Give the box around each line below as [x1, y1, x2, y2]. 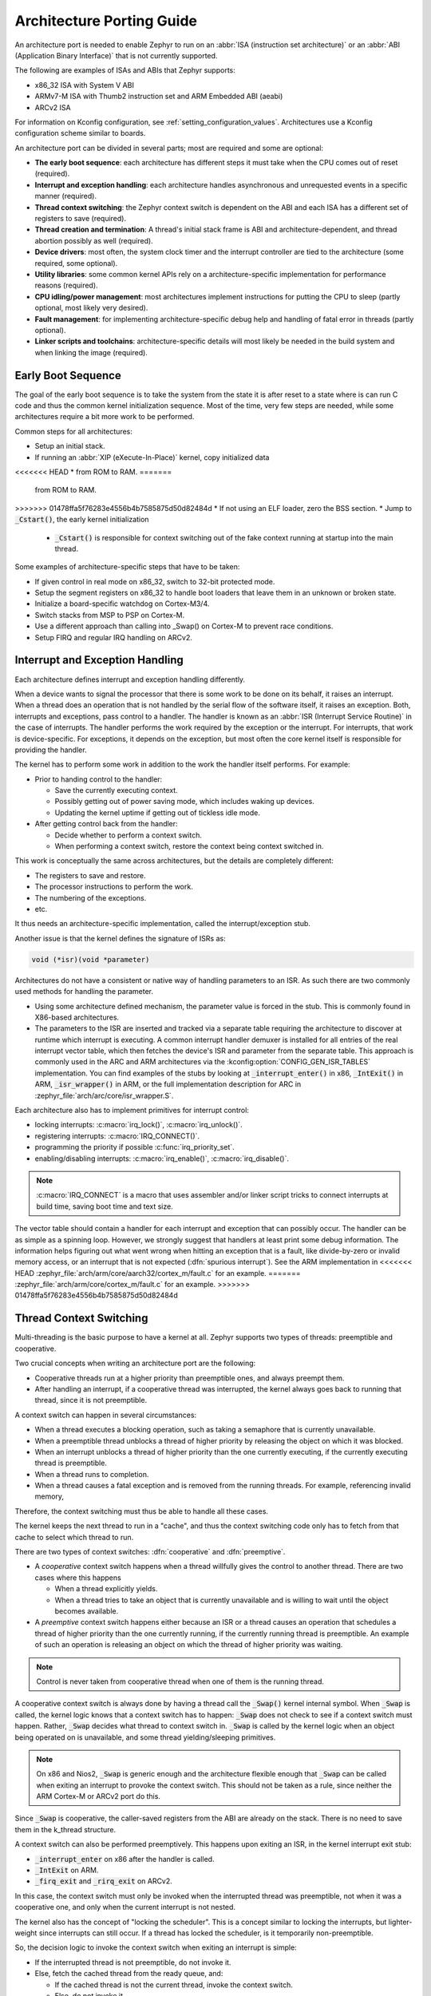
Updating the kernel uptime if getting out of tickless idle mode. [54, 807, 261, 818]
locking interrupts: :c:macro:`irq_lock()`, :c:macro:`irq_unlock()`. [34, 1120, 243, 1130]
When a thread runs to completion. [34, 1469, 149, 1479]
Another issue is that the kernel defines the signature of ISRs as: [14, 933, 227, 943]
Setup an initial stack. [34, 442, 105, 451]
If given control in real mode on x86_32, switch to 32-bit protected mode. [34, 576, 275, 586]
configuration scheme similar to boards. [14, 129, 146, 138]
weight [14, 1928, 38, 1938]
